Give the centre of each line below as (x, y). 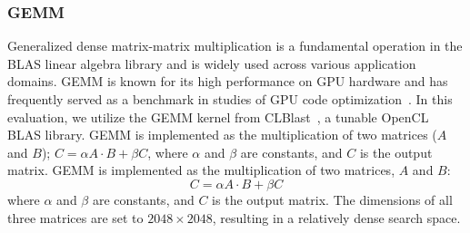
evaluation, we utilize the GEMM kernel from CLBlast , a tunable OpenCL (218, 116)
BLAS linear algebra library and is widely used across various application (212, 63)
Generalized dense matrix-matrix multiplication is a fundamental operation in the (235, 46)
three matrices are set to (75, 217)
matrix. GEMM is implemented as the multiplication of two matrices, (201, 170)
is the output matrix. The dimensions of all (332, 199)
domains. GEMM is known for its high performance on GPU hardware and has (228, 81)
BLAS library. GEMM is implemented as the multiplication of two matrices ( (222, 135)
